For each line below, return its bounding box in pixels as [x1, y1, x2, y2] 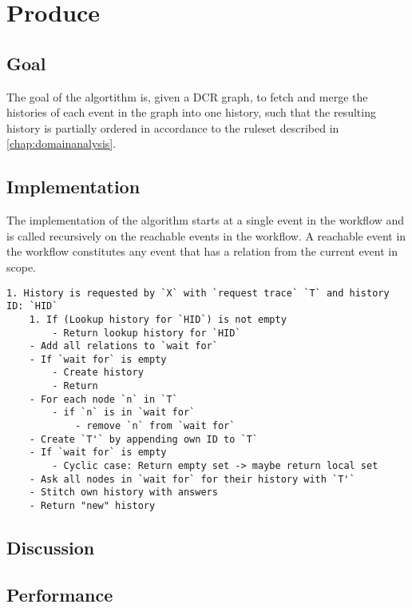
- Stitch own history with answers [29, 487, 218, 499]
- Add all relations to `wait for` [29, 340, 218, 352]
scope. [6, 258, 37, 275]
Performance [6, 582, 113, 606]
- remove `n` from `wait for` [74, 420, 236, 432]
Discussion [6, 535, 95, 560]
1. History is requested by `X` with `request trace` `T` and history [6, 287, 390, 299]
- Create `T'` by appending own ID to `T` [29, 433, 258, 445]
